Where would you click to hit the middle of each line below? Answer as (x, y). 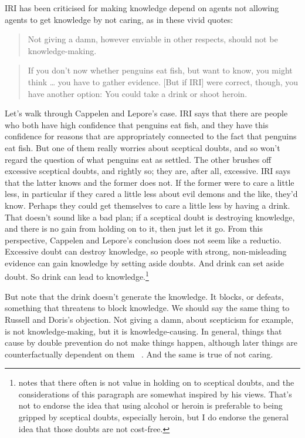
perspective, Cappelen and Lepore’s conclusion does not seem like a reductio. (143, 240)
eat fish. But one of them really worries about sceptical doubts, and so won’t (143, 147)
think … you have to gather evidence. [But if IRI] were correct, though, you (163, 81)
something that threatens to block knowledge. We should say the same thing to (147, 308)
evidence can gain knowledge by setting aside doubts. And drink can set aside (145, 263)
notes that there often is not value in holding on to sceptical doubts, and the (156, 382)
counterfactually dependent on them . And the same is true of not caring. (139, 354)
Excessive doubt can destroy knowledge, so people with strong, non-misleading (146, 251)
